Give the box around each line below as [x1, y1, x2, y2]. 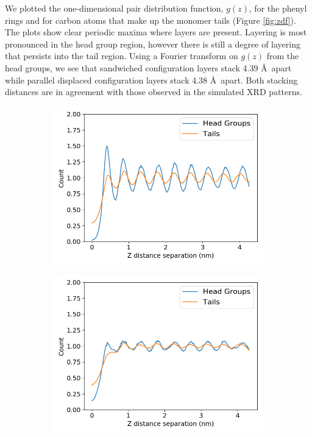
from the [266, 49, 299, 62]
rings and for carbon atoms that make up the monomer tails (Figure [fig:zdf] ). [5, 13, 296, 26]
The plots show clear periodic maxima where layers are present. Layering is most [5, 26, 307, 38]
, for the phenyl [249, 2, 307, 14]
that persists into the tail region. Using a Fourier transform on [5, 49, 238, 62]
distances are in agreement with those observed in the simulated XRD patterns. [5, 85, 302, 98]
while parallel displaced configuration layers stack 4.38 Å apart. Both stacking [5, 73, 298, 86]
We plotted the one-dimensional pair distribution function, [5, 2, 224, 14]
